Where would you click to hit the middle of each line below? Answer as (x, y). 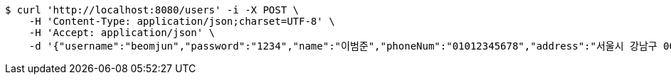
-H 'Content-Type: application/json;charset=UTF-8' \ (182, 21)
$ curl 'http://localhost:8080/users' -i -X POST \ (152, 10)
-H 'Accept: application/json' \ (122, 33)
